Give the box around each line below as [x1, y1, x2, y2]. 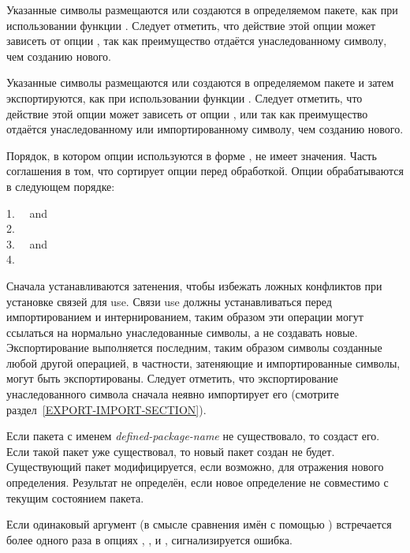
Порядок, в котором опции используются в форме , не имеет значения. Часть [6, 147, 377, 163]
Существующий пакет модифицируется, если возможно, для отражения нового [6, 458, 384, 475]
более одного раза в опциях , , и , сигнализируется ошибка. [6, 531, 293, 547]
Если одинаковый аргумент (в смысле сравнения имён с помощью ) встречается [6, 516, 392, 532]
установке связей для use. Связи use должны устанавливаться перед [6, 293, 332, 309]
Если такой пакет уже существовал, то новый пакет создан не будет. [6, 443, 335, 459]
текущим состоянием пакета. [6, 489, 144, 506]
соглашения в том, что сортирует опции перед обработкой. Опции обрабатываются [6, 163, 404, 179]
